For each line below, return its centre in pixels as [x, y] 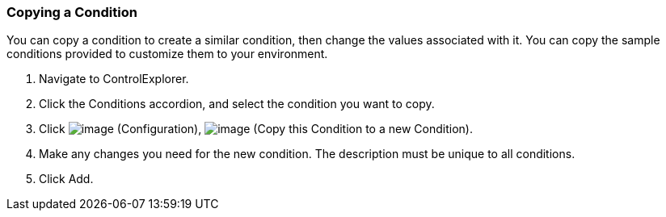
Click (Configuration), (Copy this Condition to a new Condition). [256, 129]
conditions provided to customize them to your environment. [167, 54]
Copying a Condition [72, 12]
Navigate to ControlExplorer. [114, 79]
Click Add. [66, 179]
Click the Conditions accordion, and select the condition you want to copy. [237, 104]
